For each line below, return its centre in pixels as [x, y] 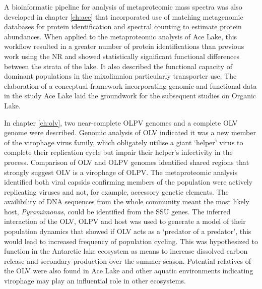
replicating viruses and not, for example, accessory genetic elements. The [116, 191]
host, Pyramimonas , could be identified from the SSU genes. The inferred [117, 211]
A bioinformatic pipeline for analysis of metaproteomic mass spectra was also [123, 7]
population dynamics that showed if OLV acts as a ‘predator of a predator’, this [128, 231]
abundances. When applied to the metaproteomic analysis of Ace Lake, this [121, 36]
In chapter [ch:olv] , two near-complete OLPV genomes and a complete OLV [121, 122]
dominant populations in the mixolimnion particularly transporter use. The [120, 76]
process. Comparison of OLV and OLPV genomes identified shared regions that [127, 162]
